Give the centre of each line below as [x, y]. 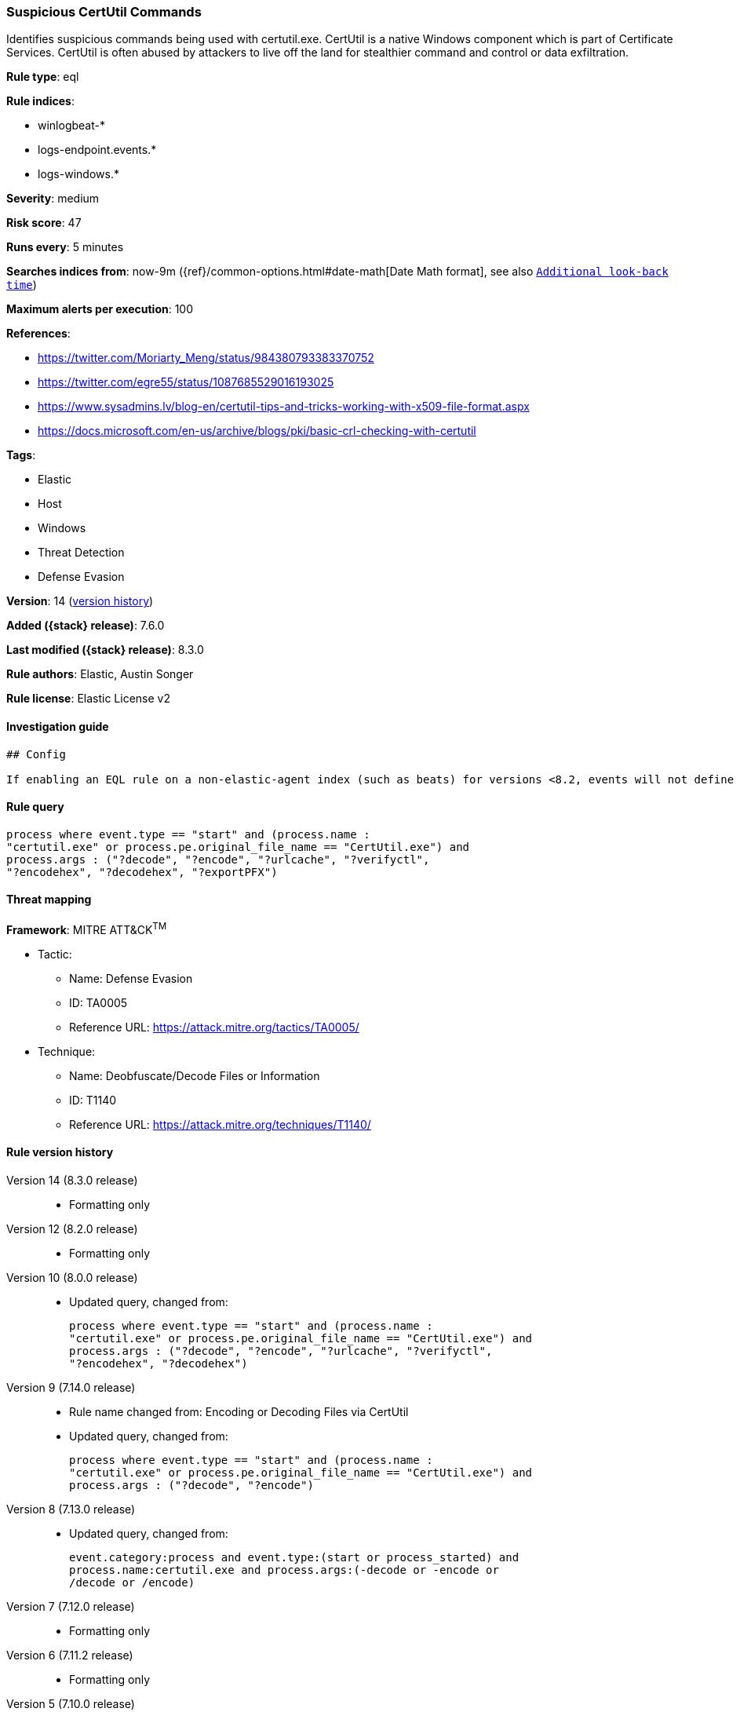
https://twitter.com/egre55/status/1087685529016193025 [186, 382]
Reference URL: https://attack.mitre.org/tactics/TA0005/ [214, 1027]
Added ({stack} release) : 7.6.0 [86, 626]
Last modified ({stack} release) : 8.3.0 [105, 650]
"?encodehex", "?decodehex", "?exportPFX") [142, 872]
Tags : [21, 455]
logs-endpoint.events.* [97, 150]
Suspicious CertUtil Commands [104, 12]
